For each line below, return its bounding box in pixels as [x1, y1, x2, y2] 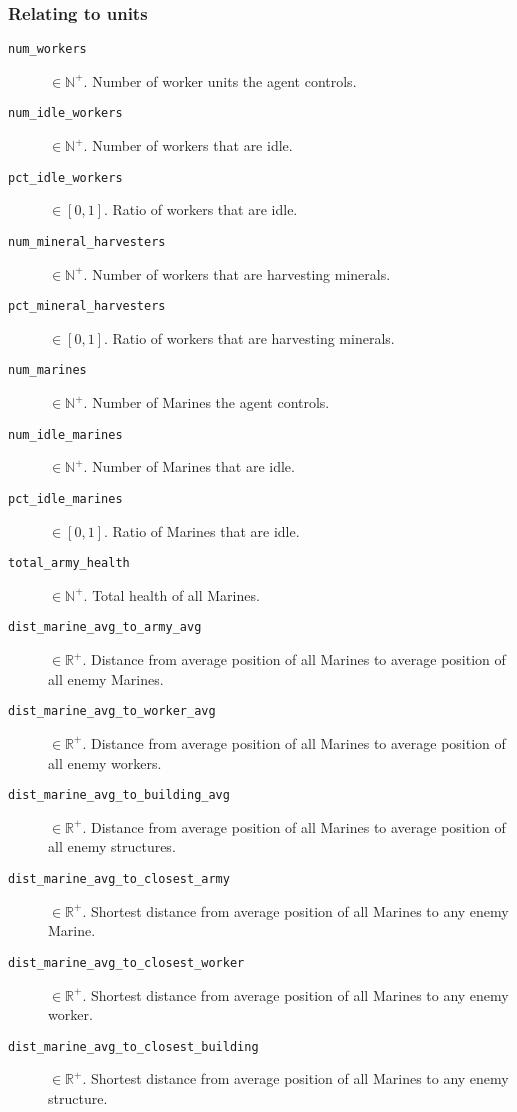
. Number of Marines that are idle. [83, 456, 295, 477]
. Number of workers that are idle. [83, 135, 293, 156]
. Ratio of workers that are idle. [103, 199, 298, 220]
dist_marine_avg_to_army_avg [8, 620, 202, 635]
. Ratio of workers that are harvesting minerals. [103, 327, 395, 348]
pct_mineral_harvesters [8, 299, 166, 314]
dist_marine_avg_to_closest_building [8, 1039, 259, 1054]
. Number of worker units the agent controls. [83, 70, 357, 91]
